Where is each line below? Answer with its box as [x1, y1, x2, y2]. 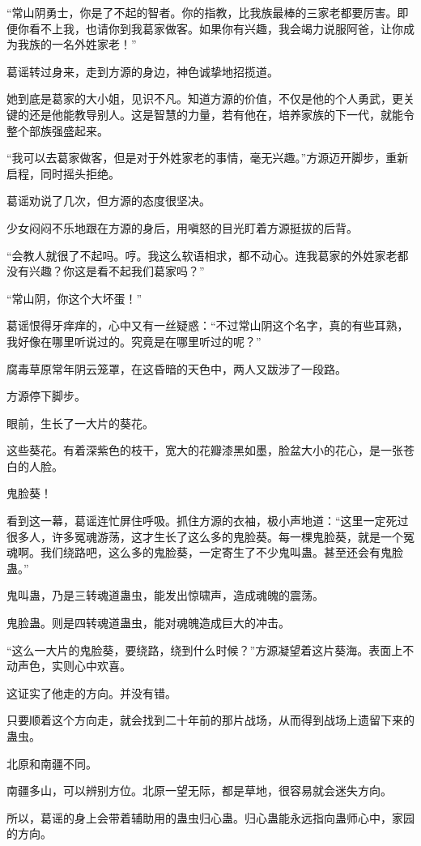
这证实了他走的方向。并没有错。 [6, 684, 176, 701]
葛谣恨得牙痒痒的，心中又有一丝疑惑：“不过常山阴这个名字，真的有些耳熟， [6, 317, 409, 334]
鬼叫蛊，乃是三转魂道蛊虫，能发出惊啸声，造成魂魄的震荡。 [6, 587, 324, 604]
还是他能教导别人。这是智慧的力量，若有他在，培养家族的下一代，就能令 [28, 105, 415, 122]
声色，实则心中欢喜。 [17, 657, 131, 674]
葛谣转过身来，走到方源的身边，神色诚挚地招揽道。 [6, 62, 279, 79]
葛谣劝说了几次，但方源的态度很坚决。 [6, 192, 210, 209]
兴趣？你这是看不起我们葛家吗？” [28, 263, 205, 280]
